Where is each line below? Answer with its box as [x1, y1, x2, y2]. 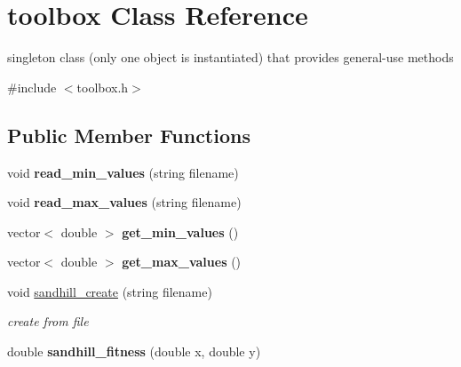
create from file [7, 312, 89, 331]
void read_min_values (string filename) [7, 163, 239, 181]
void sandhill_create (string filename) [7, 282, 212, 300]
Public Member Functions [7, 121, 250, 148]
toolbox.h [76, 77, 129, 96]
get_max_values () [122, 252, 242, 271]
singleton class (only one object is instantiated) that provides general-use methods [7, 48, 454, 67]
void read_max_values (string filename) [7, 193, 242, 211]
